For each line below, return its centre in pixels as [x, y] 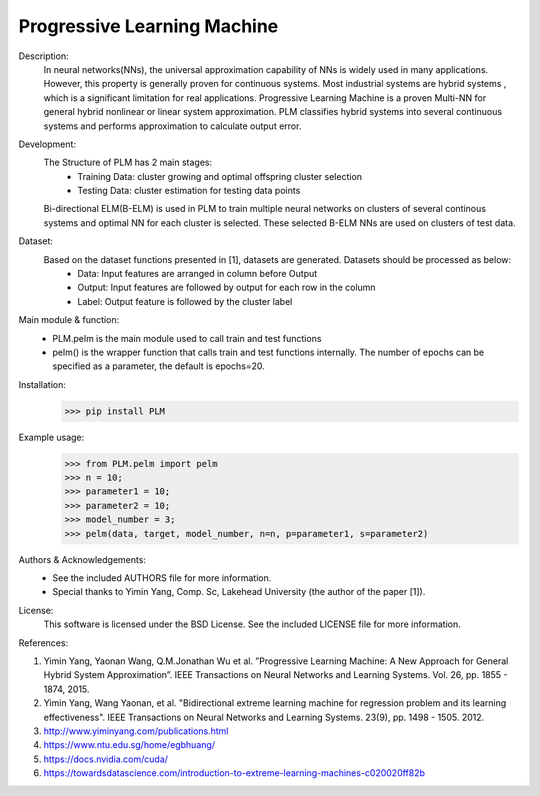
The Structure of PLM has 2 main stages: [128, 162]
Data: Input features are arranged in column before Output [197, 274]
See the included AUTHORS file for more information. [162, 578]
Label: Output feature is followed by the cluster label [185, 301]
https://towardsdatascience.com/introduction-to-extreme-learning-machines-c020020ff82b [234, 773]
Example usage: [51, 437]
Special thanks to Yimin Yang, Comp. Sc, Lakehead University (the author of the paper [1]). [239, 592]
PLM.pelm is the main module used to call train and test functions [187, 338]
